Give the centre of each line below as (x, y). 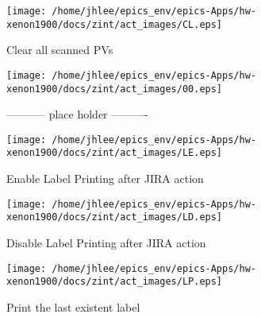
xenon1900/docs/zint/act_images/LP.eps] (115, 282)
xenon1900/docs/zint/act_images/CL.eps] (115, 24)
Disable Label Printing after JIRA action (106, 243)
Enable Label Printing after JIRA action (105, 178)
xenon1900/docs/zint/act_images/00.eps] (115, 89)
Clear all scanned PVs (60, 50)
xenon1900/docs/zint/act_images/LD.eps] (115, 217)
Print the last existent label (73, 306)
